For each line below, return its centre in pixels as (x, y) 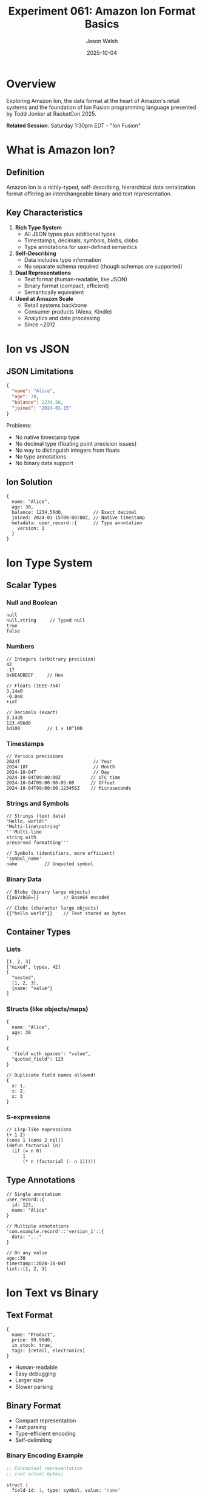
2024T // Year (59, 762)
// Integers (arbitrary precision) (51, 659)
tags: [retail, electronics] (49, 1351)
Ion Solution (29, 482)
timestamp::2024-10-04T (36, 1263)
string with (21, 838)
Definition (25, 173)
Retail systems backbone (56, 305)
